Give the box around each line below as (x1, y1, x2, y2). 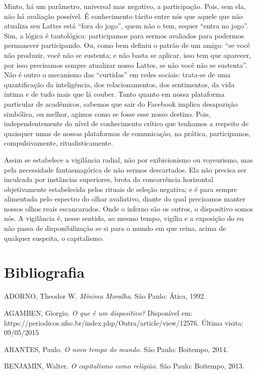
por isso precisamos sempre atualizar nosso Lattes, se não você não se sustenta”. (4, 59, 248, 70)
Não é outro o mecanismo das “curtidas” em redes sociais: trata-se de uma (4, 69, 231, 80)
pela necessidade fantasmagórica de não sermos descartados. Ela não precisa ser (4, 164, 247, 175)
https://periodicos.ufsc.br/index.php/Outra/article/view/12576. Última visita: (4, 317, 244, 328)
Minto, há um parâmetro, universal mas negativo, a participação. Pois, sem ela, (4, 1, 246, 11)
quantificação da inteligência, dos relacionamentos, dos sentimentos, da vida (4, 79, 235, 89)
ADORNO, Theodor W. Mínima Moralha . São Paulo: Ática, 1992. (4, 291, 206, 301)
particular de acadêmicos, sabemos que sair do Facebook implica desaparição (4, 98, 238, 109)
